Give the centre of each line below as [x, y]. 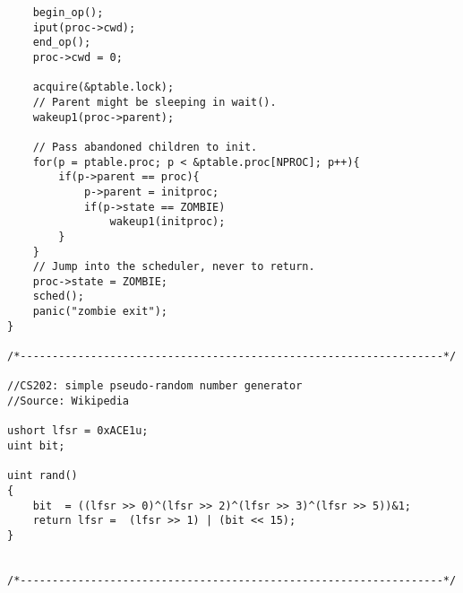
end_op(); [62, 43]
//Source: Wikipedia [69, 401]
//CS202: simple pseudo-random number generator [155, 386]
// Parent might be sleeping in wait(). [154, 102]
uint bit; [36, 446]
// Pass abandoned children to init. [145, 147]
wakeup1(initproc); [167, 222]
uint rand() [43, 476]
